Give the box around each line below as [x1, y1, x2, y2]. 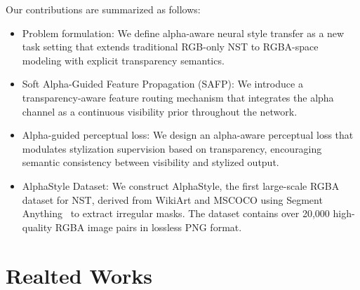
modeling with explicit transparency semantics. [22, 53, 225, 67]
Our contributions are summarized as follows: [6, 2, 201, 16]
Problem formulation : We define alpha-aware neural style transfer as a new [22, 25, 345, 40]
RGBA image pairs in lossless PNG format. [55, 219, 242, 234]
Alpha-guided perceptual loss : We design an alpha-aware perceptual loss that [22, 127, 354, 142]
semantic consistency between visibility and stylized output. [22, 155, 279, 170]
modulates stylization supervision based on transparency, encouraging [22, 141, 322, 156]
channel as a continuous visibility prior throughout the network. [22, 104, 298, 118]
